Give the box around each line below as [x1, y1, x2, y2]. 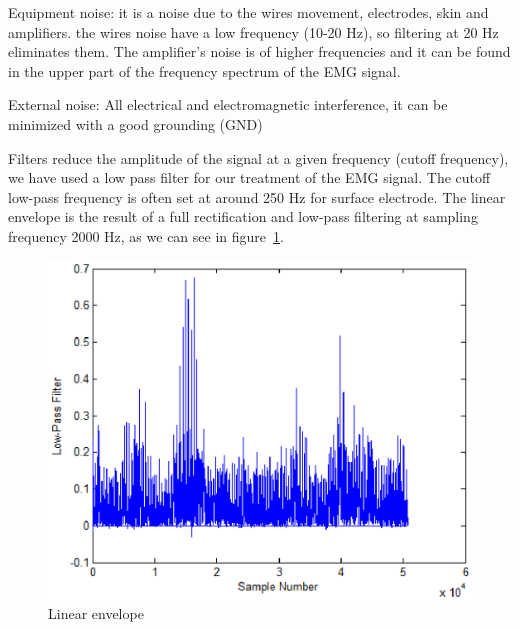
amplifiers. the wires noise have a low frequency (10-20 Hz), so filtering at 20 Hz [8, 21, 499, 42]
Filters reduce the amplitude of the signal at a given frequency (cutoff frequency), [8, 147, 509, 168]
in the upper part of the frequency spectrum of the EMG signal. [8, 60, 401, 81]
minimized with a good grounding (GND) [8, 113, 263, 134]
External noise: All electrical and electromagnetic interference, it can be [8, 94, 448, 115]
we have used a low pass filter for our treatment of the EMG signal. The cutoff [8, 167, 491, 188]
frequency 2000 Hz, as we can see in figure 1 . [8, 225, 284, 246]
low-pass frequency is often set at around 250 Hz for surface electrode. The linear [8, 186, 506, 207]
